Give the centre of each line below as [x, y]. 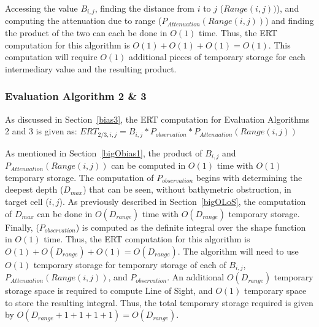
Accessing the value [41, 8]
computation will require [51, 57]
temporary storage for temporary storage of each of [130, 264]
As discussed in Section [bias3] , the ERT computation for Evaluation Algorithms [157, 119]
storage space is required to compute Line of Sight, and [109, 290]
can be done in [65, 213]
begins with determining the [249, 177]
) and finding [290, 21]
